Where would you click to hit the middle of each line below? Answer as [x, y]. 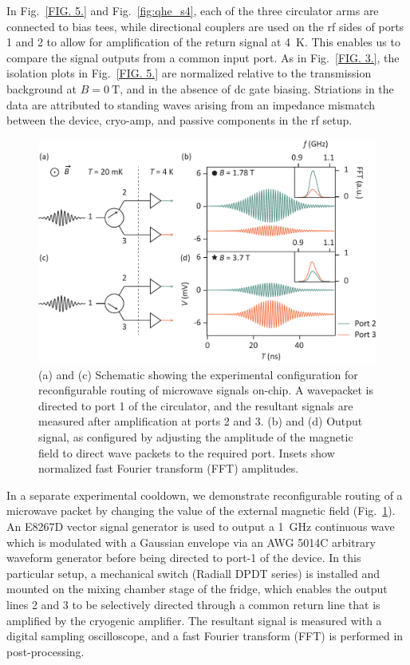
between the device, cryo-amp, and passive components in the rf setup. [179, 120]
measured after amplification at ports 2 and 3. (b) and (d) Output [201, 421]
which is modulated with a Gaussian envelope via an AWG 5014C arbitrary [191, 542]
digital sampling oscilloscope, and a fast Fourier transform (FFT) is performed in [205, 636]
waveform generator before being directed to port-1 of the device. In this [184, 558]
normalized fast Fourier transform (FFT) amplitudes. [169, 468]
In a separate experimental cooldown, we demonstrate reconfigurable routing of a [205, 495]
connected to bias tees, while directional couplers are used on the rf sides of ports [205, 26]
